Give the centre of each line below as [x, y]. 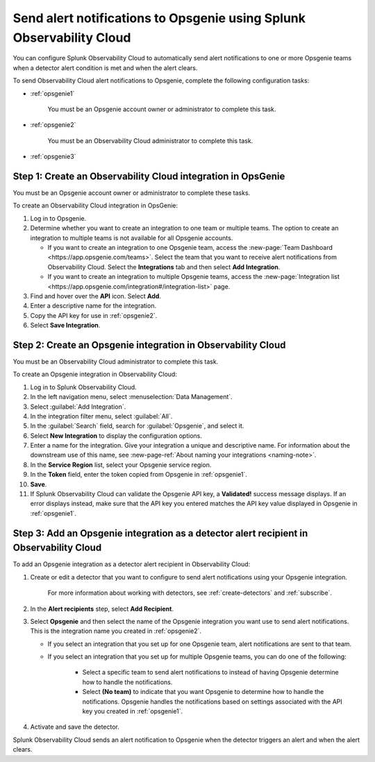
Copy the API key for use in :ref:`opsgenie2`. [94, 315]
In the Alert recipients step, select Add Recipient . [102, 609]
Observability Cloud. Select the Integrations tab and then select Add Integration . [164, 266]
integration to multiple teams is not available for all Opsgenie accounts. [132, 238]
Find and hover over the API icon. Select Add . [95, 296]
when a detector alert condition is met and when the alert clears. [105, 68]
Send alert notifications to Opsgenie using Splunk [159, 18]
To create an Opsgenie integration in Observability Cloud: [95, 374]
